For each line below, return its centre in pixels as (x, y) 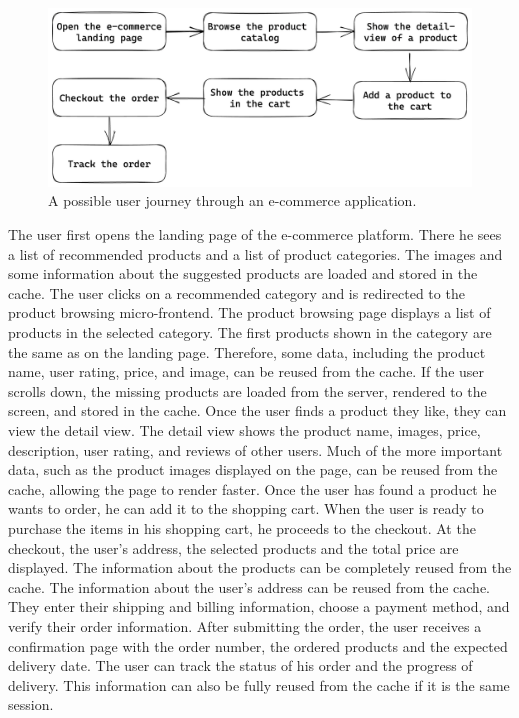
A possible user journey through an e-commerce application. (232, 200)
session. (31, 704)
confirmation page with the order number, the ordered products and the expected (258, 645)
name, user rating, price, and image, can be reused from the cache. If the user (246, 371)
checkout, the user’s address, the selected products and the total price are (233, 547)
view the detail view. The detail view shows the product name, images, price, (244, 430)
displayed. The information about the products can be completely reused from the (260, 567)
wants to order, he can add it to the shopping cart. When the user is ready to (246, 508)
